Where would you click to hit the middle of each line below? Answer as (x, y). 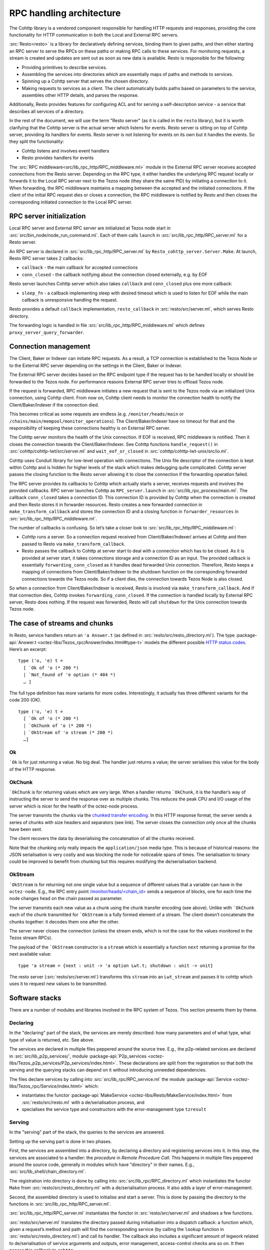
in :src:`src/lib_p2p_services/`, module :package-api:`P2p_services (78, 1056)
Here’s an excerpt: (28, 649)
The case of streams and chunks (61, 623)
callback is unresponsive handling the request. (70, 299)
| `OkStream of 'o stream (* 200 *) (68, 732)
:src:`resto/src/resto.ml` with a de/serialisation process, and (83, 1102)
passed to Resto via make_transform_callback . (73, 544)
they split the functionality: (37, 141)
